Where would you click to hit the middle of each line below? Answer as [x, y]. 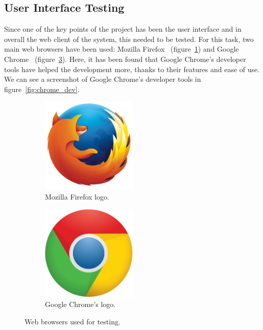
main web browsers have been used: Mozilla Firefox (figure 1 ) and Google [122, 49]
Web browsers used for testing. [73, 321]
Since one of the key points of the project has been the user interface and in [123, 29]
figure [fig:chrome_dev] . [42, 89]
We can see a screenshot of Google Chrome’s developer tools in [103, 79]
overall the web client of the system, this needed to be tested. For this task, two [129, 39]
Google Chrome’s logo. [80, 304]
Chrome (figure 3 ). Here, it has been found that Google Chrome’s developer [125, 59]
